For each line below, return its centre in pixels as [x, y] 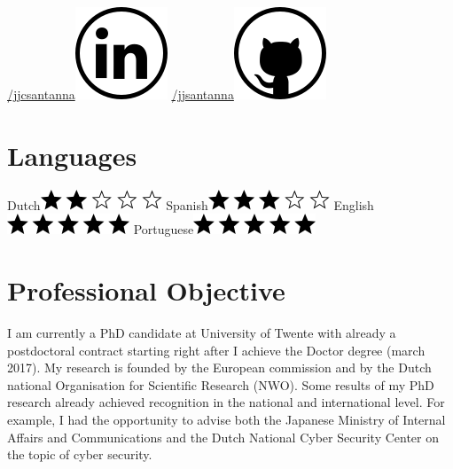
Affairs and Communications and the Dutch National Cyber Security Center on [223, 437]
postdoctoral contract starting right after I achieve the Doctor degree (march [216, 350]
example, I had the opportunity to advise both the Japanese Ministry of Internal [226, 419]
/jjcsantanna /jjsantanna [121, 94]
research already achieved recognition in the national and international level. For [226, 402]
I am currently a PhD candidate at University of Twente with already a [202, 333]
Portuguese [164, 229]
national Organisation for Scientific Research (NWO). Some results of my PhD [221, 384]
